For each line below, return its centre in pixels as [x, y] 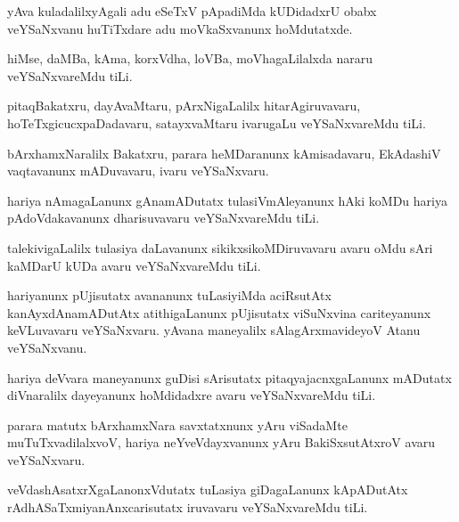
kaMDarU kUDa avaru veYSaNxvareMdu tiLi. [134, 265]
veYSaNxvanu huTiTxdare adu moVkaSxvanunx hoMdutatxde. [180, 28]
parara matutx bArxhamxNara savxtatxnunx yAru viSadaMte [177, 424]
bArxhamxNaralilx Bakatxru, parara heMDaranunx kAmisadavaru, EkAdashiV [224, 153]
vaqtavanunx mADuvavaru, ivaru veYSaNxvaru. [138, 171]
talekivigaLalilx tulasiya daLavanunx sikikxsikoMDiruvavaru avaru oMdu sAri [220, 247]
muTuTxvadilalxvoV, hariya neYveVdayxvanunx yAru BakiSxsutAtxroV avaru [221, 442]
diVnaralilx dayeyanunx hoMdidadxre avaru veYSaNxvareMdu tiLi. [192, 395]
